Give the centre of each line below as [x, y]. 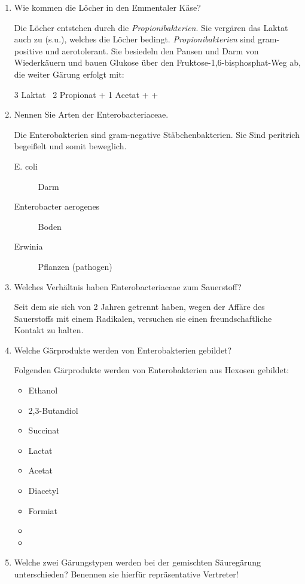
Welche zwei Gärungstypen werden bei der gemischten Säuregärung [138, 562]
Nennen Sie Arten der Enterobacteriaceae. [91, 114]
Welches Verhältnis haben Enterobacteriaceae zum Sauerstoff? [128, 286]
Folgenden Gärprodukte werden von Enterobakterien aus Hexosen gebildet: [152, 370]
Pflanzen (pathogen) [75, 266]
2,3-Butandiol [53, 410]
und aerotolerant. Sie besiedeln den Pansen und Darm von [152, 50]
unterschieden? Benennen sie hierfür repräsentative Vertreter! [126, 574]
